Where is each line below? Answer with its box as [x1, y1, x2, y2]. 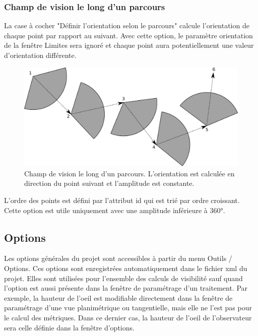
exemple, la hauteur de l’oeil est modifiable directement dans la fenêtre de [4, 292, 233, 303]
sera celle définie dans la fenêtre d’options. [4, 322, 135, 332]
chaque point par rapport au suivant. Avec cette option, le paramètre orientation [4, 30, 253, 40]
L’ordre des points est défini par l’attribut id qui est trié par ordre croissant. [4, 195, 240, 206]
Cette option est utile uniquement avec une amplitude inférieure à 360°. [4, 205, 225, 215]
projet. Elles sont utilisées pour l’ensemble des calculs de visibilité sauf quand [4, 273, 243, 283]
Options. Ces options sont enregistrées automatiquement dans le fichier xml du [4, 263, 247, 274]
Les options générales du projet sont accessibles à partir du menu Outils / [4, 253, 232, 263]
